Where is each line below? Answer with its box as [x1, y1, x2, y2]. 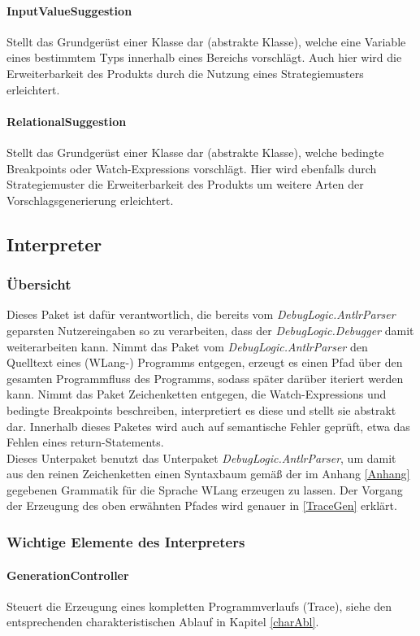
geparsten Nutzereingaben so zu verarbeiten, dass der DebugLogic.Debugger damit [6, 321, 414, 338]
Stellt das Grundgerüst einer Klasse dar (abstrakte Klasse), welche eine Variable [6, 33, 406, 50]
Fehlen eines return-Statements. [6, 433, 164, 451]
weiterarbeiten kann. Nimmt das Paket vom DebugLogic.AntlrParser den [6, 338, 368, 355]
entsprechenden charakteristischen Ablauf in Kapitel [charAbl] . [6, 613, 319, 630]
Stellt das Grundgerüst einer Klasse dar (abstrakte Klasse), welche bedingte [6, 143, 384, 160]
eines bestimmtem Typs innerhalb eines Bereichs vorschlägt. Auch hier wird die [6, 49, 402, 66]
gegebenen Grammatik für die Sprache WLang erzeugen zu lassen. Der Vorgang [6, 481, 403, 498]
